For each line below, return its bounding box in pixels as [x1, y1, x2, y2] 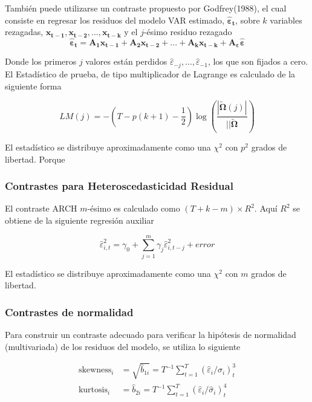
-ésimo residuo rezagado [143, 25, 232, 38]
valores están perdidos [85, 55, 167, 68]
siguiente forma [5, 79, 62, 92]
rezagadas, [5, 25, 44, 38]
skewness [78, 366, 112, 375]
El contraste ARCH [5, 202, 77, 215]
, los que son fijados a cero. [207, 55, 308, 68]
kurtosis [78, 386, 108, 395]
